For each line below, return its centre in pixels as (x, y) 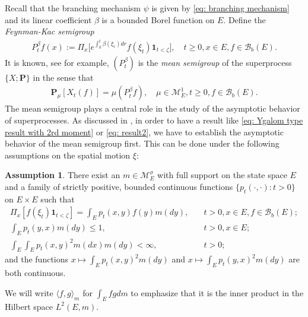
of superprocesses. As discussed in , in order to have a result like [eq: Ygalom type (154, 120)
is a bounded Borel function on (158, 19)
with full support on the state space (222, 175)
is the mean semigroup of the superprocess (215, 62)
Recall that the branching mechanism (73, 8)
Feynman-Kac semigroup (50, 31)
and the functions (37, 259)
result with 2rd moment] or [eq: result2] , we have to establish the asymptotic (144, 131)
